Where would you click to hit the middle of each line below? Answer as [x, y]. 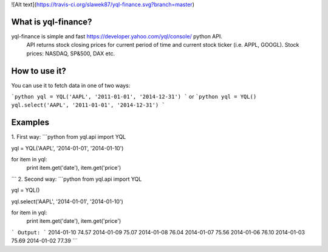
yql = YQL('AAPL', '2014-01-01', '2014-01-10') [67, 148]
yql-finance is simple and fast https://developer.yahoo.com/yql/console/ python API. [117, 36]
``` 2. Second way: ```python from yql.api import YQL [77, 179]
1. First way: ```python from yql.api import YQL [69, 137]
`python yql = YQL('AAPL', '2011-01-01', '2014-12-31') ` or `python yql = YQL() [134, 96]
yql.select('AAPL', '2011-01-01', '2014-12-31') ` [88, 105]
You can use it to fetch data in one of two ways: [71, 85]
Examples [30, 123]
